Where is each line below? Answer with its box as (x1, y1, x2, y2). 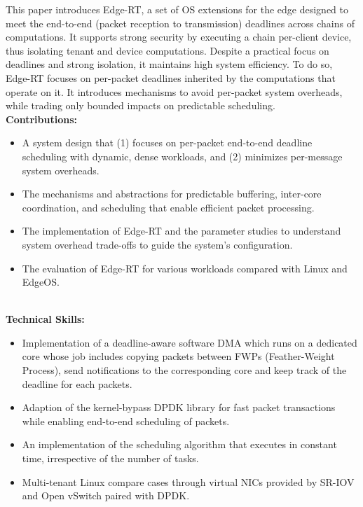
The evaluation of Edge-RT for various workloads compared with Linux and (22, 261, 348, 275)
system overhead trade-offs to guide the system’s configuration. (22, 237, 293, 251)
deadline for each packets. (22, 376, 132, 391)
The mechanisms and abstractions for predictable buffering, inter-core (22, 186, 322, 201)
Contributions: (6, 111, 77, 126)
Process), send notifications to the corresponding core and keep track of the (22, 363, 347, 377)
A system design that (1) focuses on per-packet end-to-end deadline (22, 135, 313, 150)
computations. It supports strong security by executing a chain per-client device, (6, 29, 352, 44)
